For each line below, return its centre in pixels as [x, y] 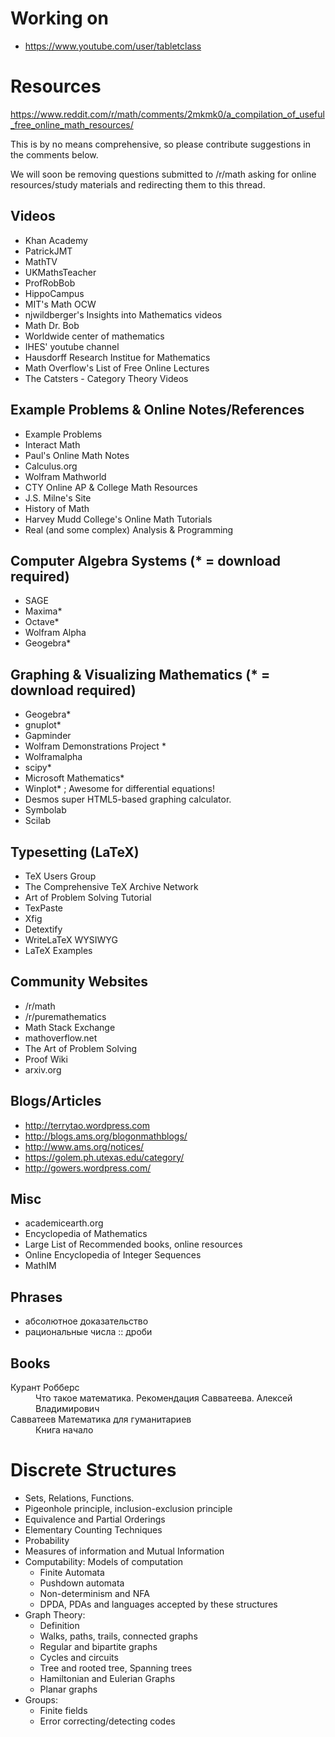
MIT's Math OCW [60, 304]
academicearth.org [64, 1223]
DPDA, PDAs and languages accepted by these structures [158, 1604]
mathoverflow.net [61, 1038]
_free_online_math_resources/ [72, 124]
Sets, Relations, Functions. [79, 1498]
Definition [59, 1625]
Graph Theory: [55, 1614]
